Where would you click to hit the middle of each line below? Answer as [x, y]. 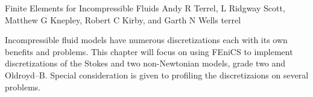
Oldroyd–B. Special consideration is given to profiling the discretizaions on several [157, 75]
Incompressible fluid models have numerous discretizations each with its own [146, 40]
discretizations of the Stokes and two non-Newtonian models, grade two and [145, 63]
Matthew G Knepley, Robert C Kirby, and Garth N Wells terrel [123, 19]
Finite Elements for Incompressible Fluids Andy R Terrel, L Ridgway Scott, [145, 8]
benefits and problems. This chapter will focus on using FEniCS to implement [149, 51]
